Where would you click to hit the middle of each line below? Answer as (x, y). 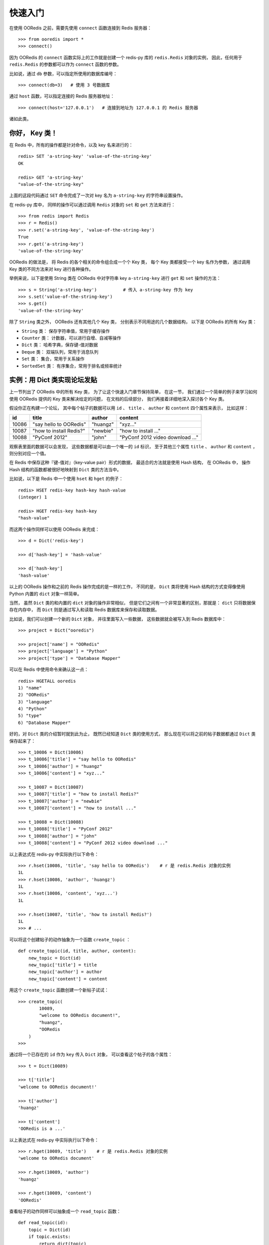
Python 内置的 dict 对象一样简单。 (46, 594)
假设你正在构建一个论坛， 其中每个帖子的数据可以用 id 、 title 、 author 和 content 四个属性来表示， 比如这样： (129, 408)
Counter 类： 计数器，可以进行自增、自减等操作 (71, 338)
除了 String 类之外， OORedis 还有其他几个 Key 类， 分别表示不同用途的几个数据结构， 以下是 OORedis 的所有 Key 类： (133, 322)
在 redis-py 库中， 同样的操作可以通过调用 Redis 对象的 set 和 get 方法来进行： (92, 205)
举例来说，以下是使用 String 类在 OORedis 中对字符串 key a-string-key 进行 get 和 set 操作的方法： (115, 278)
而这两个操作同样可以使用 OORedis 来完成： (54, 529)
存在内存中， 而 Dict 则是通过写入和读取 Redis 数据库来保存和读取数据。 (84, 610)
